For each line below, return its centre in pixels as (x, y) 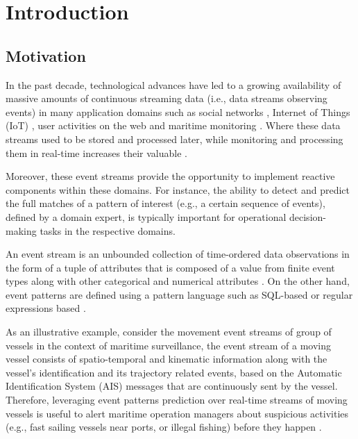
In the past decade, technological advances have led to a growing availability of (173, 84)
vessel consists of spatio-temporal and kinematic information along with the (167, 359)
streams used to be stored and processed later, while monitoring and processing (174, 139)
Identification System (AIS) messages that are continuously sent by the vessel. (172, 386)
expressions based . (46, 308)
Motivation (46, 55)
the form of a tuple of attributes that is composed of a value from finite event (170, 267)
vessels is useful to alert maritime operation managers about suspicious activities (177, 413)
